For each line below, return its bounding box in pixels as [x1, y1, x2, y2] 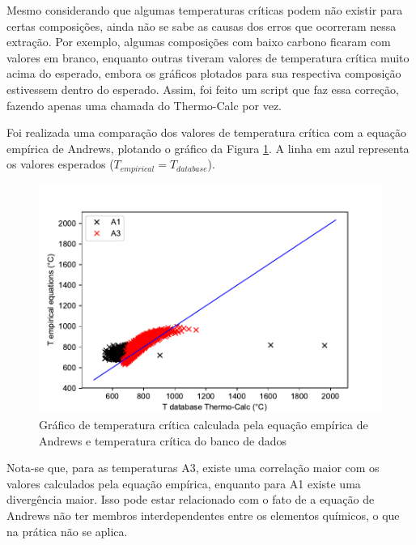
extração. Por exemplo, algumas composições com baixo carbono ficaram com [6, 33, 391, 50]
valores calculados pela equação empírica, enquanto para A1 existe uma [6, 475, 361, 492]
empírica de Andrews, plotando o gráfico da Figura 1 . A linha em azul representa [6, 139, 410, 156]
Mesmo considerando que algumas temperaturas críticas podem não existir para [6, 2, 403, 18]
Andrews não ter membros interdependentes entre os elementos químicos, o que [6, 507, 400, 524]
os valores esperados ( [6, 155, 114, 172]
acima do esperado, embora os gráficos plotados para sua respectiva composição [6, 65, 401, 82]
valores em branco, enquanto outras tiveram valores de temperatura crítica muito [6, 49, 410, 66]
